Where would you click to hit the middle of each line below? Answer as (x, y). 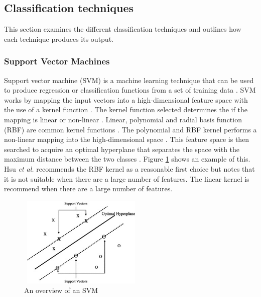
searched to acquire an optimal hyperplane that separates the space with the (122, 149)
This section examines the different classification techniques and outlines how (123, 29)
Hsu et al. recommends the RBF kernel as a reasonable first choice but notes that (129, 168)
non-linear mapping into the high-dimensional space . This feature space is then (127, 139)
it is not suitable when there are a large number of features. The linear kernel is (127, 178)
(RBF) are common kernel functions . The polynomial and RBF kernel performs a (130, 129)
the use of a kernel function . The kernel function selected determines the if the (126, 109)
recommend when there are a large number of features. (88, 189)
